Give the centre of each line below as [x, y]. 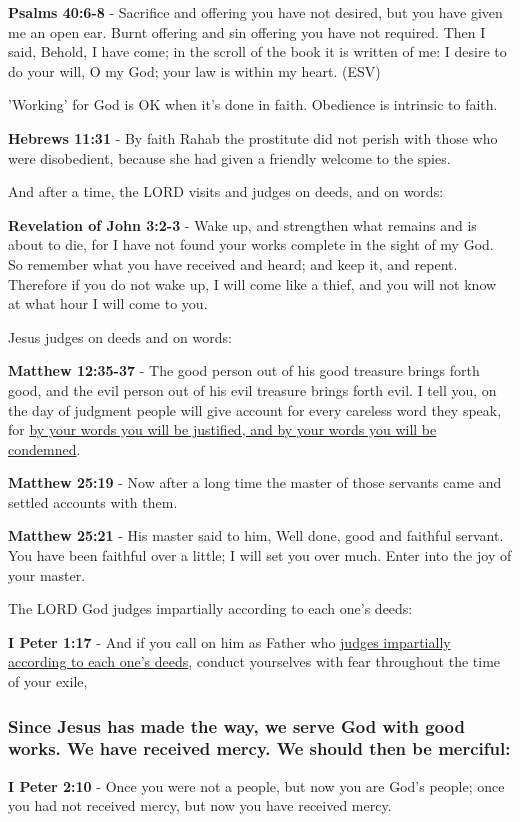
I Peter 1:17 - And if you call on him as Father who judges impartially [229, 641]
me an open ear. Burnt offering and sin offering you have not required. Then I [247, 31]
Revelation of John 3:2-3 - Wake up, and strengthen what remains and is [242, 224]
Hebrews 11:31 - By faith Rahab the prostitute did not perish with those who [253, 137]
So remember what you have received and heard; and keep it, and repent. [233, 263]
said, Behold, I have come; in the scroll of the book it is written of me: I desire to [257, 51]
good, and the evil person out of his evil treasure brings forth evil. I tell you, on [252, 389]
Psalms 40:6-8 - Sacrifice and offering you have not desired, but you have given [255, 12]
